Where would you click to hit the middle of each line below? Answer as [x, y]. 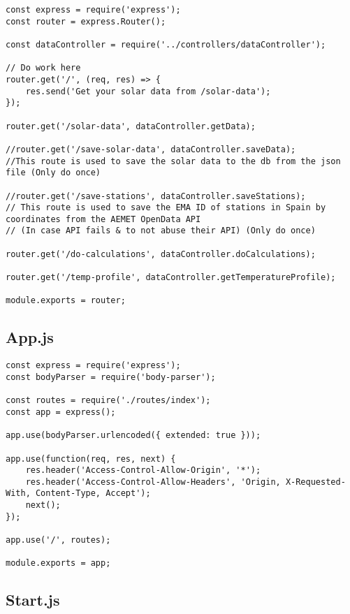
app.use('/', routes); [58, 540]
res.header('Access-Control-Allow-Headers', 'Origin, [153, 482]
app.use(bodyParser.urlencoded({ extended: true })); [133, 436]
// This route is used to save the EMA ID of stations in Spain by [166, 208]
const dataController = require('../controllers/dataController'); [166, 44]
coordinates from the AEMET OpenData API [103, 219]
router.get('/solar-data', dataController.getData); [131, 126]
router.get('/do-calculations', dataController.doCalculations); [161, 254]
